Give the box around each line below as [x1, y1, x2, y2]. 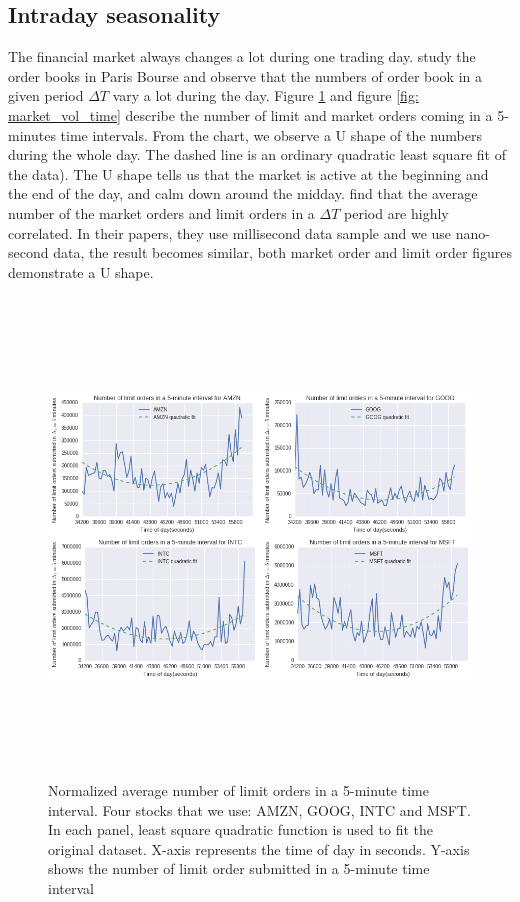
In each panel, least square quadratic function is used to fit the [48, 819, 433, 840]
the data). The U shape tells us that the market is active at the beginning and [8, 163, 489, 184]
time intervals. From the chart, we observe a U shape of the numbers [60, 124, 482, 145]
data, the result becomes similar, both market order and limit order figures [53, 242, 512, 263]
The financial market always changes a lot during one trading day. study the [8, 46, 476, 67]
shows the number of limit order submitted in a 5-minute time [48, 858, 430, 879]
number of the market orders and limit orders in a [8, 202, 315, 223]
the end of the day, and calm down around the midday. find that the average [8, 183, 478, 204]
